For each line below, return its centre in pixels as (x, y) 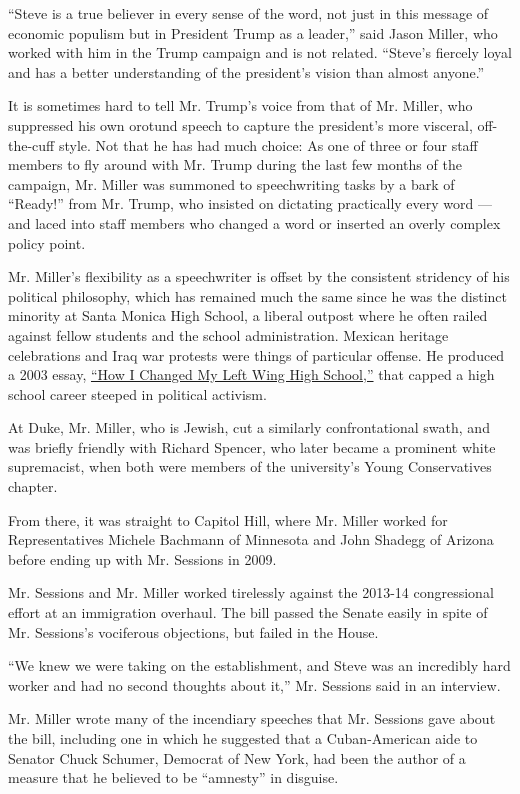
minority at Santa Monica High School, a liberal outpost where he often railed (248, 315)
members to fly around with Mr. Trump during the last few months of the (235, 164)
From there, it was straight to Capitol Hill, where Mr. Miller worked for (228, 519)
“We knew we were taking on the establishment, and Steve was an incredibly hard (259, 665)
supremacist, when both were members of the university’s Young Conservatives (250, 466)
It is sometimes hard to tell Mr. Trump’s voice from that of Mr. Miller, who (240, 105)
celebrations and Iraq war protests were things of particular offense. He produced (256, 354)
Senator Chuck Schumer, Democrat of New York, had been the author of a (237, 757)
